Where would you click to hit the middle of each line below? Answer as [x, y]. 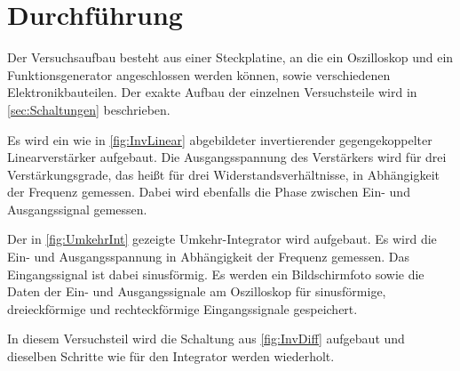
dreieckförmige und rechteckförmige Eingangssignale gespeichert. [182, 308]
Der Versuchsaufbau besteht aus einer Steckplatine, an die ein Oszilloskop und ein [230, 57]
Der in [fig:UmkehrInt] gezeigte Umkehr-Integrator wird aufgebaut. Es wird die [222, 239]
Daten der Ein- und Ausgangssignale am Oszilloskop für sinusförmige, [197, 291]
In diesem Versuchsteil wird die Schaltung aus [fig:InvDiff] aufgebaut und [206, 339]
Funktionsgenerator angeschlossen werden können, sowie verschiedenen [199, 74]
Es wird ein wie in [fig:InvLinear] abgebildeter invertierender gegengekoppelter [220, 139]
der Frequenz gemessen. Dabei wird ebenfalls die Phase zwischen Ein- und [209, 192]
